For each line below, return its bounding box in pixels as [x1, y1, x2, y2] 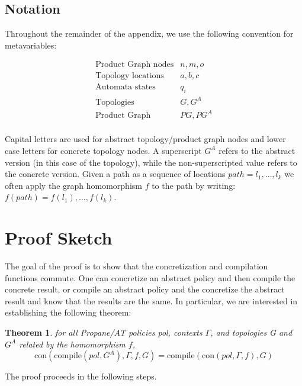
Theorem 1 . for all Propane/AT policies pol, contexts [5, 326, 203, 339]
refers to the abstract [219, 144, 295, 156]
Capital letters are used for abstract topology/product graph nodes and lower [5, 133, 286, 145]
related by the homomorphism [19, 337, 126, 350]
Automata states [95, 83, 156, 92]
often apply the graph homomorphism [5, 179, 142, 191]
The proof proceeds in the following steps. [5, 370, 157, 382]
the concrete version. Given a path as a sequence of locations [5, 168, 226, 180]
